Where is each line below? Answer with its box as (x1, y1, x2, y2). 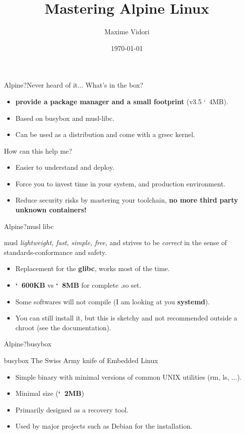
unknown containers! (15, 205, 87, 215)
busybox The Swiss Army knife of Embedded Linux (4, 355, 158, 365)
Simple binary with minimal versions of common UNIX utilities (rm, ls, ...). (15, 371, 242, 382)
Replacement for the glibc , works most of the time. (15, 263, 170, 274)
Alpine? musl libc (4, 221, 54, 231)
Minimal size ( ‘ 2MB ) (15, 388, 84, 398)
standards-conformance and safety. (4, 247, 107, 257)
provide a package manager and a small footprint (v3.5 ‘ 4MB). (15, 96, 228, 106)
